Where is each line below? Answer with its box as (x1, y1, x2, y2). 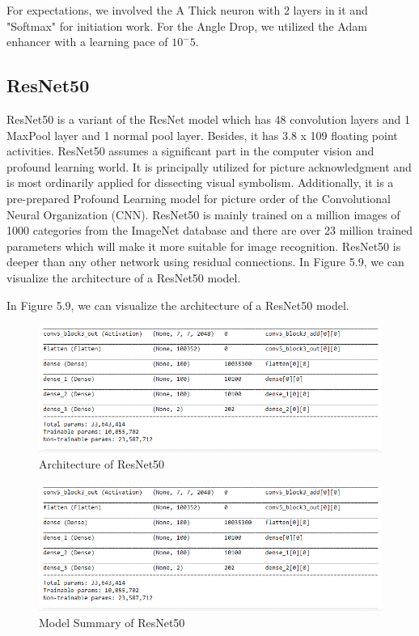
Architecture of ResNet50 (39, 455, 165, 472)
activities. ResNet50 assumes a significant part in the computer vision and (6, 142, 375, 159)
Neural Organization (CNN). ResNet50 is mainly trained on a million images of (6, 206, 400, 223)
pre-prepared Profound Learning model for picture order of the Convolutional (6, 189, 391, 206)
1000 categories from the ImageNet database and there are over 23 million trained (6, 222, 413, 239)
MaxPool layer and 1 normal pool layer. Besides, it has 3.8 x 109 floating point (6, 126, 398, 143)
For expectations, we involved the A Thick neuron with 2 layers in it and (6, 2, 368, 18)
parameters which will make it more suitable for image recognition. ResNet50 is (6, 237, 401, 254)
